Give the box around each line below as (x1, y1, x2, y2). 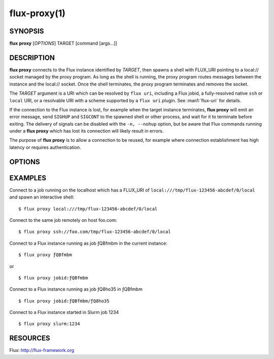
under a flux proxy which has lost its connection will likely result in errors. (9, 128, 164, 134)
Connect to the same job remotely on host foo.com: (9, 217, 117, 223)
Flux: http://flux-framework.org (9, 347, 75, 353)
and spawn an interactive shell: (9, 194, 75, 200)
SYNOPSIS (9, 27, 44, 35)
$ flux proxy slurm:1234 (18, 321, 80, 327)
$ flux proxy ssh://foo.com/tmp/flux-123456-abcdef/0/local (18, 229, 171, 235)
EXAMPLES (9, 174, 47, 182)
